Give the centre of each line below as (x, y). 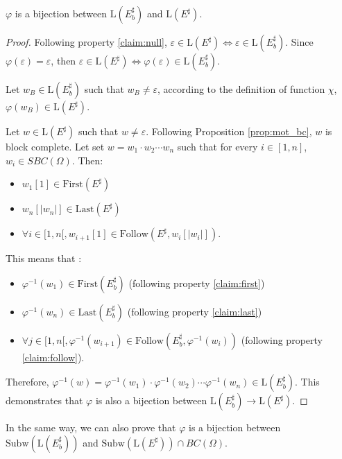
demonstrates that (44, 400)
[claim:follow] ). (53, 357)
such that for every (217, 146)
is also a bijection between (151, 400)
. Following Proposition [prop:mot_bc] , (229, 131)
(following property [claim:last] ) (195, 311)
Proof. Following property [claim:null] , (86, 42)
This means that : (44, 258)
